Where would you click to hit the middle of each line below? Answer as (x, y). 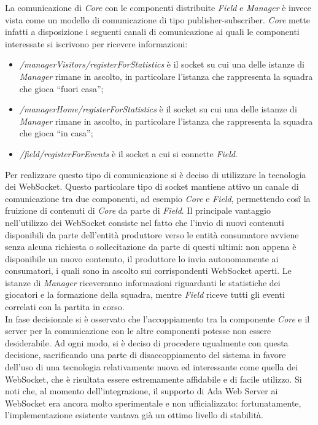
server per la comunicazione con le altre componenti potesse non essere (138, 331)
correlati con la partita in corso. (65, 307)
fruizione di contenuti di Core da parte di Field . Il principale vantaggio (138, 210)
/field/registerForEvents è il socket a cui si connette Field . (128, 153)
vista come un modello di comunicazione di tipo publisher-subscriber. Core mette (158, 19)
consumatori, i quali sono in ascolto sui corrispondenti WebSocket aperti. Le (148, 271)
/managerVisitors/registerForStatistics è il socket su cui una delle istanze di (162, 64)
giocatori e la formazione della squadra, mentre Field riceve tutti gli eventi (145, 294)
